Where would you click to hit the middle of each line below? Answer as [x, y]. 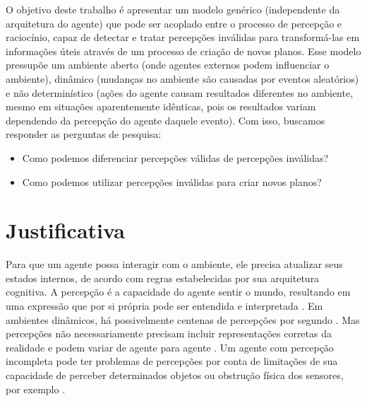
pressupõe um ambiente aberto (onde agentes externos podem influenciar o [168, 65]
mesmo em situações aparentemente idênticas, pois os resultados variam [161, 106]
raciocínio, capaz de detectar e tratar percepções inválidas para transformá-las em [183, 37]
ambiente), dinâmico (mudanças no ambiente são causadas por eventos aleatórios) [182, 78]
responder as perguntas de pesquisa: [84, 134]
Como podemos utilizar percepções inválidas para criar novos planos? [172, 181]
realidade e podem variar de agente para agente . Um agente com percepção [170, 347]
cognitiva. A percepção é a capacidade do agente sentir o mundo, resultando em [178, 292]
